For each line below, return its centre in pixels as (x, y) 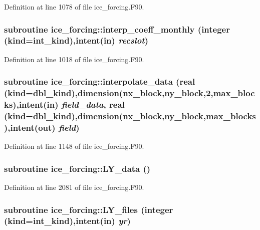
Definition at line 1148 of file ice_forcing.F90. (74, 146)
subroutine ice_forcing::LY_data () (77, 168)
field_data (82, 104)
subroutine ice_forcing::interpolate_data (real (100, 81)
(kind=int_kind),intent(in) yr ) (67, 221)
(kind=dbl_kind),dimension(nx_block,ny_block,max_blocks (130, 116)
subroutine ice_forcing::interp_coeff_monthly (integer (117, 29)
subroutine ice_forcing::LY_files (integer (89, 209)
